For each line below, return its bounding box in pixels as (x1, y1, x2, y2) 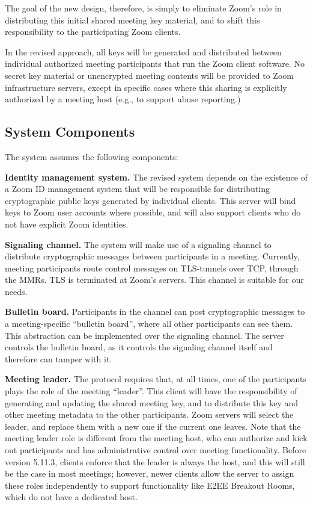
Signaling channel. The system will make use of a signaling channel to (5, 238, 272, 250)
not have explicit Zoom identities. (5, 217, 129, 230)
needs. (5, 285, 28, 297)
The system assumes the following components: (5, 150, 178, 163)
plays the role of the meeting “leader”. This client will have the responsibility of (5, 385, 297, 397)
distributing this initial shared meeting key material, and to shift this (5, 13, 260, 26)
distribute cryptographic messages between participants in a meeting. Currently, (5, 250, 300, 262)
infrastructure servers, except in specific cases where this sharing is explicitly (5, 81, 287, 93)
